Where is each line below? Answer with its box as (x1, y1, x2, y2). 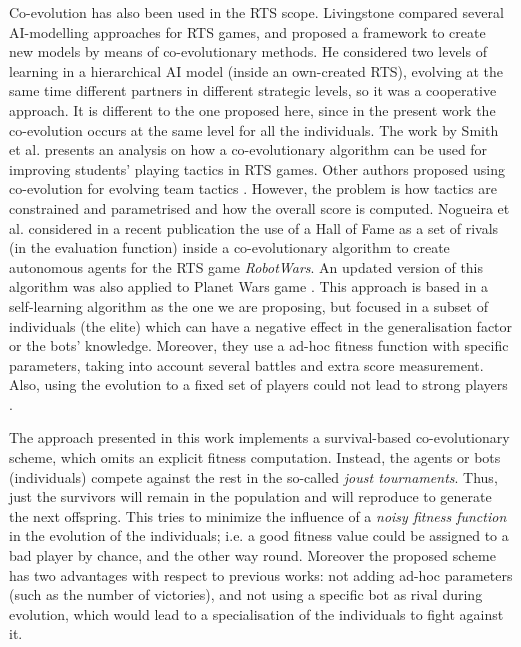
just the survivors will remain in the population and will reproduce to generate (9, 486, 492, 507)
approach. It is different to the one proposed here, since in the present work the (9, 99, 496, 120)
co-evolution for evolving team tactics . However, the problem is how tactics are (9, 178, 497, 199)
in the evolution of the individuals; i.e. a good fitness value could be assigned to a (9, 525, 509, 546)
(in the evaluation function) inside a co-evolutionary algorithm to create (9, 237, 450, 258)
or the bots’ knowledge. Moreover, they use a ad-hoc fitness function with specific (9, 335, 509, 356)
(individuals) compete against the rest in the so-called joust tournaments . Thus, (9, 466, 498, 487)
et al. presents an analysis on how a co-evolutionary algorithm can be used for (9, 139, 488, 160)
